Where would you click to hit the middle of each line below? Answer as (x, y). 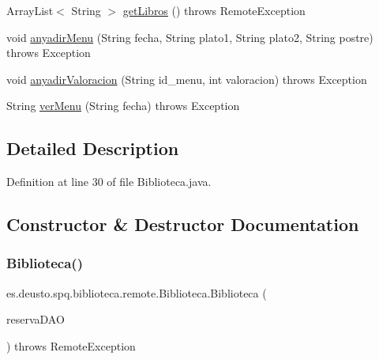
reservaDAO (36, 319)
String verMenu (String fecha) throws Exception (123, 106)
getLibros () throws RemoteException (214, 10)
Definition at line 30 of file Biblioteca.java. (109, 182)
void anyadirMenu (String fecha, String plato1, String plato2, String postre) (190, 37)
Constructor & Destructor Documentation (183, 224)
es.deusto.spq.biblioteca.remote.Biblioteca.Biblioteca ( (137, 292)
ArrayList (30, 10)
